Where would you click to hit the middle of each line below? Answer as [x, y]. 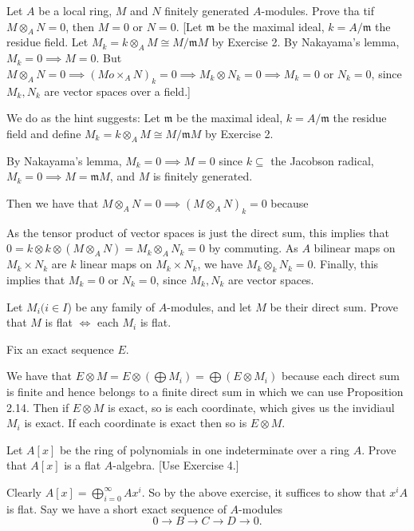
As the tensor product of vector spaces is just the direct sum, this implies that [198, 232]
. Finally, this [346, 264]
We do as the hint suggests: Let [83, 118]
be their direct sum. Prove [334, 306]
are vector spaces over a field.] [117, 91]
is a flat [83, 465]
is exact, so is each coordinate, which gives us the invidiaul [251, 407]
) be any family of [111, 306]
